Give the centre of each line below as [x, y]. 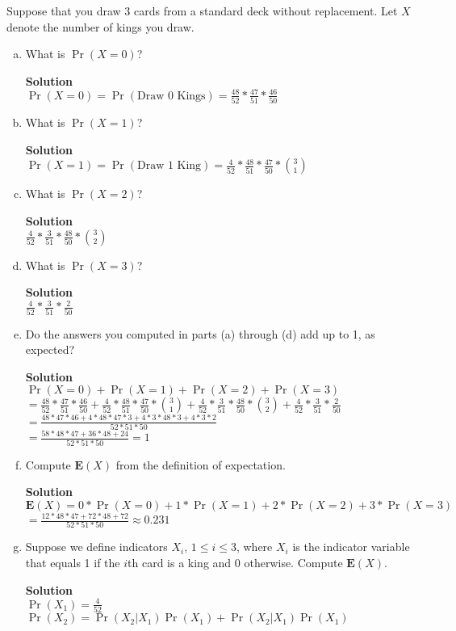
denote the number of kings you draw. [100, 26]
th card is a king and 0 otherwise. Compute [235, 563]
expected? [50, 349]
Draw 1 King [169, 166]
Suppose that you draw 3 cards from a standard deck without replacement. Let [202, 11]
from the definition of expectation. [201, 464]
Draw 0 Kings [171, 96]
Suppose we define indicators [96, 547]
